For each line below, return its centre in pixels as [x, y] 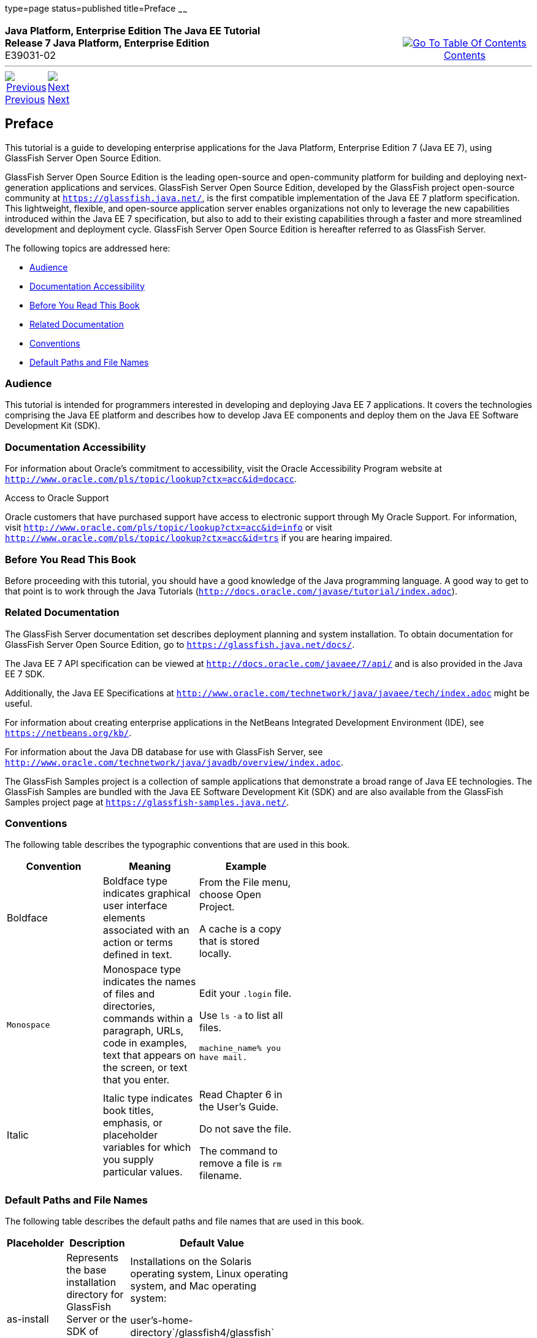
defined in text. [137, 955]
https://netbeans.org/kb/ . [68, 732]
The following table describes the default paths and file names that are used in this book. [185, 1221]
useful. [19, 703]
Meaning [150, 867]
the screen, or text [145, 1068]
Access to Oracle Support [57, 498]
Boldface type [135, 881]
